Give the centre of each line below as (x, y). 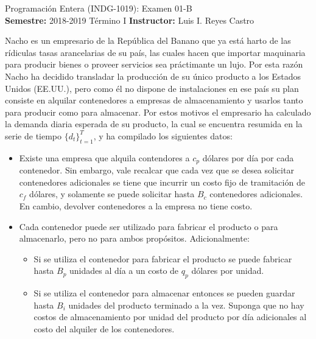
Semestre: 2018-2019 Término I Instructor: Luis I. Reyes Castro (130, 20)
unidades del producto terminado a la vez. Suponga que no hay (186, 305)
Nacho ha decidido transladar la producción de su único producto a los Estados (153, 76)
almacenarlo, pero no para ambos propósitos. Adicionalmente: (134, 238)
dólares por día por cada (248, 157)
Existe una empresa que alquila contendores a (104, 157)
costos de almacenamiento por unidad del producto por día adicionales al (170, 317)
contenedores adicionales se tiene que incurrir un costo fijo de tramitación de (162, 182)
